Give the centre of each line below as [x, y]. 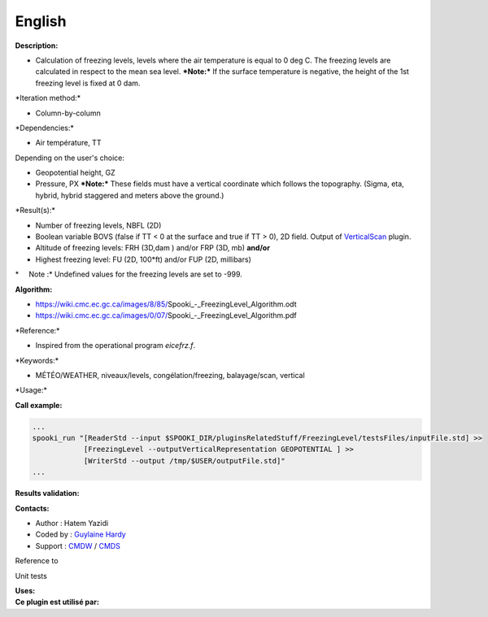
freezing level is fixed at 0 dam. [88, 83]
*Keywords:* [37, 360]
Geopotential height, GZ [75, 173]
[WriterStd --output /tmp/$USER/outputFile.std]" [184, 461]
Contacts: [32, 508]
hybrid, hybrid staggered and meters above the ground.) [130, 195]
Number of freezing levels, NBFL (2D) [98, 225]
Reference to [37, 561]
